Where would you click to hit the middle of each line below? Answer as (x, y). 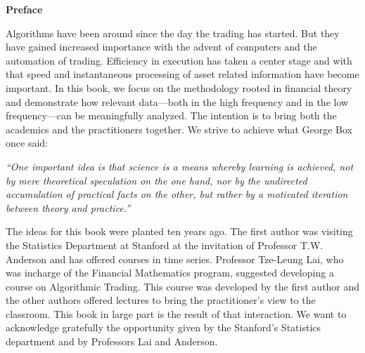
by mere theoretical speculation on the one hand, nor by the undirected (156, 180)
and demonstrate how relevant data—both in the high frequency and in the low (177, 101)
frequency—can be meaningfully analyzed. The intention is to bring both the (171, 115)
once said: (27, 143)
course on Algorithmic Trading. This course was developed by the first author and (183, 286)
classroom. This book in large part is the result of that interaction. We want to (176, 313)
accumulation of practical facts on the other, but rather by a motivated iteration (177, 194)
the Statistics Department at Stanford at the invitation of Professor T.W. (165, 245)
